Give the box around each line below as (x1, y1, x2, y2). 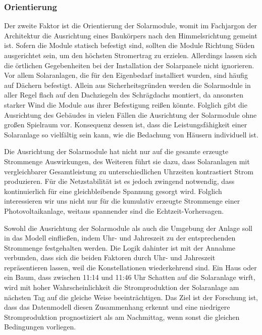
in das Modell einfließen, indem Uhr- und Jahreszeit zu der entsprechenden (4, 232, 236, 243)
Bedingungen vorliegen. (4, 321, 76, 332)
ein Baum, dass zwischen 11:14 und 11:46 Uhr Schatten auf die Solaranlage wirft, (4, 272, 255, 282)
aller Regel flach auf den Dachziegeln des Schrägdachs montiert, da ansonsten (4, 89, 244, 100)
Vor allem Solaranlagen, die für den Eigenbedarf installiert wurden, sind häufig (4, 70, 248, 80)
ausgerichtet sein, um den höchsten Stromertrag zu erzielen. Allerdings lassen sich (4, 50, 257, 60)
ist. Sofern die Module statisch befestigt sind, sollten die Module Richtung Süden (4, 40, 255, 51)
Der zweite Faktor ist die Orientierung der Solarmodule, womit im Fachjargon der (4, 20, 257, 31)
